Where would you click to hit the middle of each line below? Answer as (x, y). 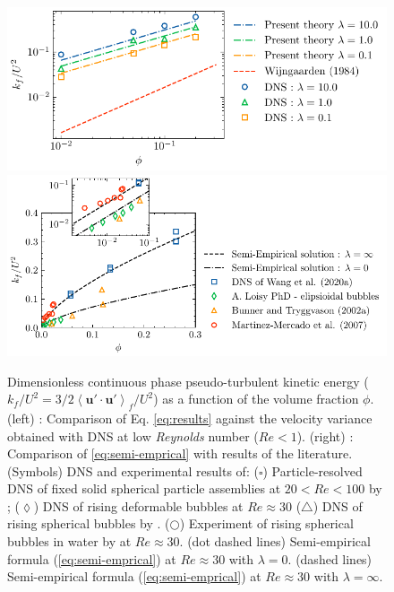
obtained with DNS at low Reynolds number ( (133, 435)
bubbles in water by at (69, 541)
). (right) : (325, 435)
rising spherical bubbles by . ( (89, 523)
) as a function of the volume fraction (256, 399)
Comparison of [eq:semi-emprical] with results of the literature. (180, 453)
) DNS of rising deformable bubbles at (138, 505)
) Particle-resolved (313, 470)
